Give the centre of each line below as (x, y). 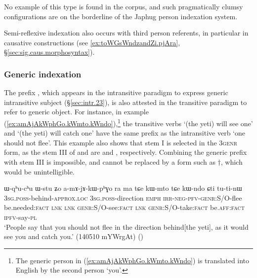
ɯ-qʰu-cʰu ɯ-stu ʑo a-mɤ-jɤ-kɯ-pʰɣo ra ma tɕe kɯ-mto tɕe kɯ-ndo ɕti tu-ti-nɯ (123, 188)
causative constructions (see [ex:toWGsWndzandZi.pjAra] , (92, 42)
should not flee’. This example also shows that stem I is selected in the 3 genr (121, 142)
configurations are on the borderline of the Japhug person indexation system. (121, 16)
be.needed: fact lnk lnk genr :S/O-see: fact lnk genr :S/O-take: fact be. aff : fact (124, 207)
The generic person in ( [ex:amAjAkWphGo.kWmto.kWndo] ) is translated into (132, 260)
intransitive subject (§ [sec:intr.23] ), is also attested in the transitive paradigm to (126, 102)
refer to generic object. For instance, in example (76, 112)
